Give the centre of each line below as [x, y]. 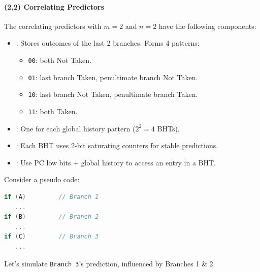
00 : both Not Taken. [60, 60]
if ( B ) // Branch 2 [52, 217]
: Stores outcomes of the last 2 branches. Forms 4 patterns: [108, 43]
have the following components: [207, 26]
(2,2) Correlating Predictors [54, 6]
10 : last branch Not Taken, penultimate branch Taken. [113, 94]
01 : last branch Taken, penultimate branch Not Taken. [113, 77]
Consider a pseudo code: [42, 179]
